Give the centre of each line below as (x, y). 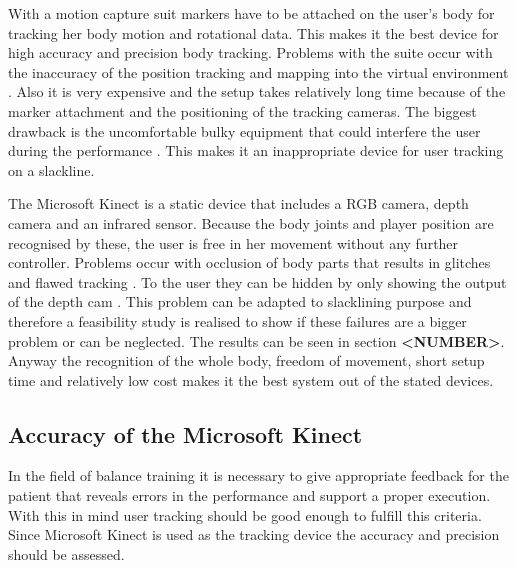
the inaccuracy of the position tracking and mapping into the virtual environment (258, 71)
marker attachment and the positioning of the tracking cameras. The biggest (242, 110)
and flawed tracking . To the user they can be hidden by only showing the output (257, 281)
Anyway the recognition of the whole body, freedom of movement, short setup (246, 360)
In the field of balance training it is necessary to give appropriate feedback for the (258, 475)
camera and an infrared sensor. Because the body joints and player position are (251, 222)
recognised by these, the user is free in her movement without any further (233, 242)
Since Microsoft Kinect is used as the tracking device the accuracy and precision (254, 534)
